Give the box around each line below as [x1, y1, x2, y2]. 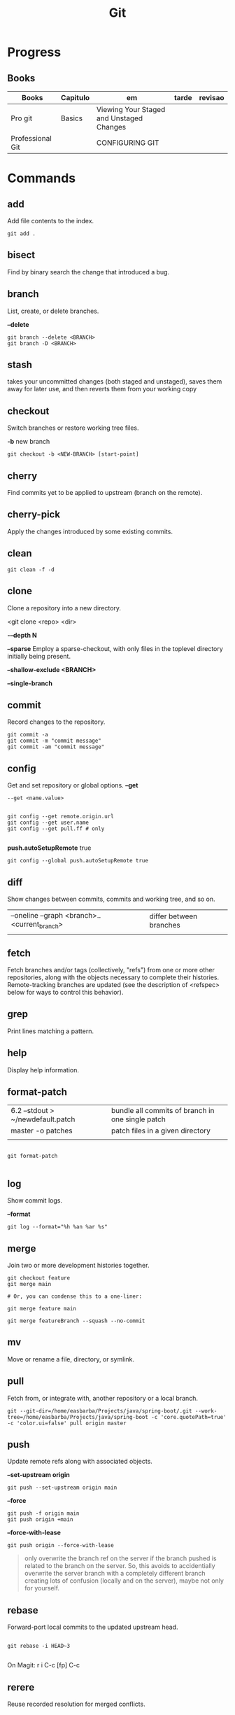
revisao [199, 93, 225, 102]
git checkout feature [7, 1275, 71, 1282]
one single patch [111, 1114, 166, 1124]
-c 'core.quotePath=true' [151, 1413, 227, 1420]
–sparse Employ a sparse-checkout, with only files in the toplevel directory [7, 644, 224, 652]
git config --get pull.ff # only [7, 825, 105, 832]
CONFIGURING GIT [97, 138, 159, 148]
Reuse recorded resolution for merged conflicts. [7, 1700, 145, 1709]
